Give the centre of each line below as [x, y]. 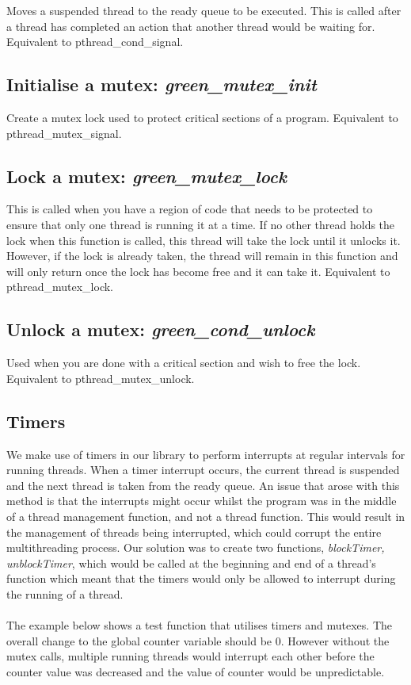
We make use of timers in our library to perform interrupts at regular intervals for [206, 454]
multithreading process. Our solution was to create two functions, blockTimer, [196, 547]
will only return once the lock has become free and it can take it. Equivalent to [198, 271]
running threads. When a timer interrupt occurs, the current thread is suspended [203, 470]
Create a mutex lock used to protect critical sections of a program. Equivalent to [202, 117]
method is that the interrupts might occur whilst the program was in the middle [202, 501]
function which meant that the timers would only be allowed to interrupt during [201, 578]
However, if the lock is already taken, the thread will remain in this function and [202, 256]
